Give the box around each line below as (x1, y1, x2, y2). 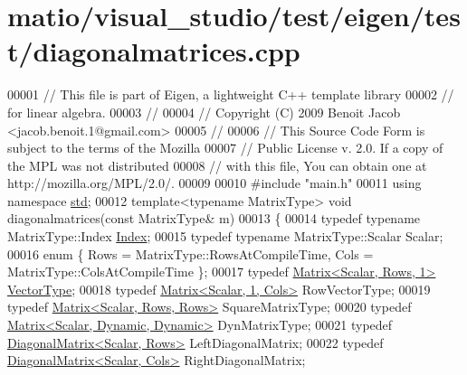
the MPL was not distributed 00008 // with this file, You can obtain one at (7, 155, 427, 174)
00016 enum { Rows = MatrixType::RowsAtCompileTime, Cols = (7, 244, 374, 263)
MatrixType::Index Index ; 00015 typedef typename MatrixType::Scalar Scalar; (7, 227, 443, 246)
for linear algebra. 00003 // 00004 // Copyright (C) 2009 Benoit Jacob (7, 102, 401, 121)
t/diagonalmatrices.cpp (7, 33, 300, 70)
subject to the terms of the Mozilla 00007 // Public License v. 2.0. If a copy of (7, 138, 443, 157)
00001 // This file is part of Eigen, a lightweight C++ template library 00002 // (7, 85, 454, 104)
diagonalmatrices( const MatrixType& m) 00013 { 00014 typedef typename (7, 209, 421, 228)
